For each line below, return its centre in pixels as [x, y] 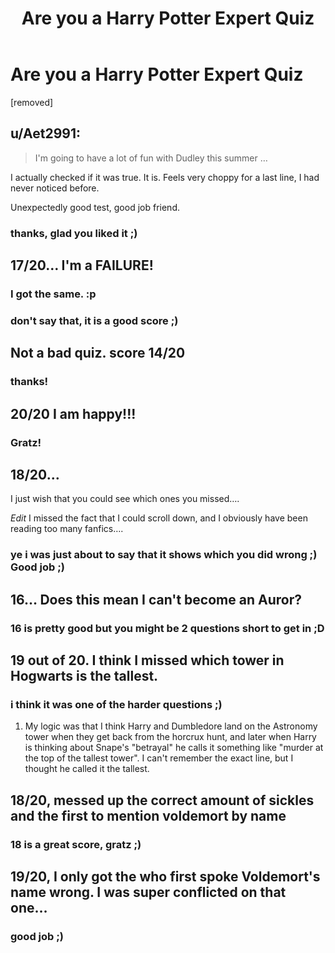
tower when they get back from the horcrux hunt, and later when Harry [170, 737]
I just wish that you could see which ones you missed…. [125, 499]
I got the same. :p [53, 294]
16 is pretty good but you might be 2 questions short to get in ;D [167, 628]
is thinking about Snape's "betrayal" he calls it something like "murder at [174, 748]
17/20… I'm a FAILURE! [82, 265]
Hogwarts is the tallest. [84, 675]
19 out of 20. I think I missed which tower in [147, 660]
